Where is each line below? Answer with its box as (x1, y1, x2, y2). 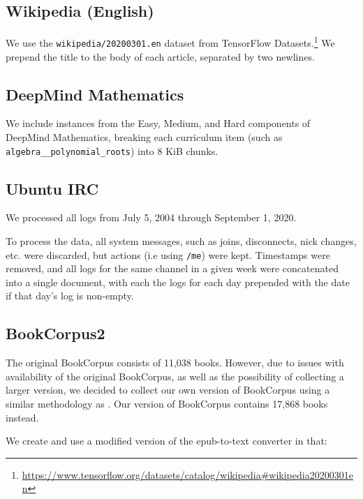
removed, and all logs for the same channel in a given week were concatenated (6, 261, 339, 276)
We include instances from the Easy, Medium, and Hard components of (6, 116, 311, 131)
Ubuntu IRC (6, 177, 99, 199)
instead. (6, 410, 39, 424)
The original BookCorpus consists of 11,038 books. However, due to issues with (6, 355, 344, 370)
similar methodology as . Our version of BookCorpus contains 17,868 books (6, 396, 328, 410)
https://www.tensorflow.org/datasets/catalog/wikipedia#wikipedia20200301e (22, 467, 353, 482)
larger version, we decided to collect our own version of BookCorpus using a (6, 382, 330, 397)
